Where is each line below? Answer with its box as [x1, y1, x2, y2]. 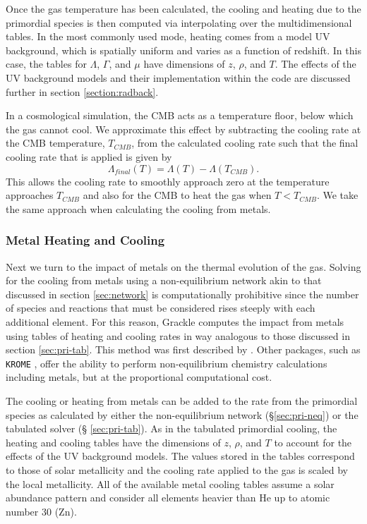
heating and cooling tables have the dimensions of [6, 434, 221, 449]
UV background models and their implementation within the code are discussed [6, 70, 351, 85]
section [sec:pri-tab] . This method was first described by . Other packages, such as [6, 342, 361, 357]
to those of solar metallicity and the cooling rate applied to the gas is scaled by [6, 462, 348, 477]
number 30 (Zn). [6, 504, 77, 518]
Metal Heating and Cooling [6, 231, 165, 249]
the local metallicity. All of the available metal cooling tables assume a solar [6, 476, 335, 491]
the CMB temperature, [6, 135, 105, 150]
